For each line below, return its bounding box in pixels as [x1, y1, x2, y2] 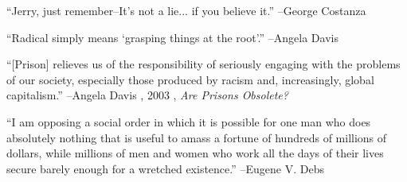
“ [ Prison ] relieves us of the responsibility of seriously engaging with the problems [6, 56, 401, 72]
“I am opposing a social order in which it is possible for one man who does [6, 113, 371, 130]
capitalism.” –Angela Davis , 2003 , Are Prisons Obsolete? [6, 87, 288, 103]
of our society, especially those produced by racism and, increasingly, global [6, 71, 374, 87]
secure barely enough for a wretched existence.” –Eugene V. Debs [6, 160, 324, 176]
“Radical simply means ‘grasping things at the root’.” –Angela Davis [6, 29, 339, 45]
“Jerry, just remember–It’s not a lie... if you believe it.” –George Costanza [6, 2, 366, 18]
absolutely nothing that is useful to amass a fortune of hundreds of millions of [6, 129, 387, 145]
